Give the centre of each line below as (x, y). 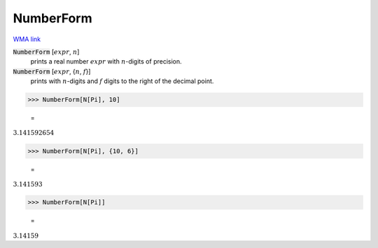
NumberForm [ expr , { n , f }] (52, 71)
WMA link (27, 39)
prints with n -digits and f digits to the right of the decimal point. (122, 81)
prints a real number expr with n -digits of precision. (106, 61)
